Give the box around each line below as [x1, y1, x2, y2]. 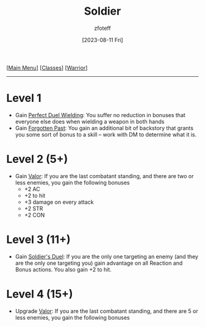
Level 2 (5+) [6, 153, 68, 166]
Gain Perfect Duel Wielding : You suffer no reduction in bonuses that [15, 111, 186, 118]
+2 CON [24, 211, 45, 218]
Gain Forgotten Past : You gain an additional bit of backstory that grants [15, 124, 194, 132]
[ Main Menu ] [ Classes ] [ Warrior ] [6, 64, 88, 71]
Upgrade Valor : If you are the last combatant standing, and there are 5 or [15, 307, 198, 315]
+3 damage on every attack [24, 198, 94, 206]
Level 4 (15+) [6, 287, 73, 301]
